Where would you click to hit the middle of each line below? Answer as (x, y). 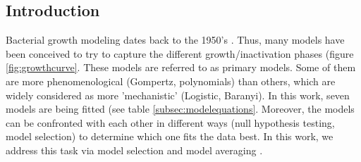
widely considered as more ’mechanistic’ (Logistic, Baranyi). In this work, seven (178, 95)
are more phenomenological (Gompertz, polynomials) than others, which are (171, 81)
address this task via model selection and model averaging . (134, 150)
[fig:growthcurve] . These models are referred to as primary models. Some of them (181, 67)
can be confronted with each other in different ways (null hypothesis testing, (170, 122)
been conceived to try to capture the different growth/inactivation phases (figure (180, 53)
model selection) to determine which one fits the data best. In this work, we (170, 136)
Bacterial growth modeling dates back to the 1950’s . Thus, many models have (175, 40)
